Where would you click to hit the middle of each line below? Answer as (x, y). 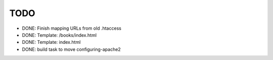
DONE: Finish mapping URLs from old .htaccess (72, 28)
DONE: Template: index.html (51, 42)
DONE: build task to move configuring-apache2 (71, 49)
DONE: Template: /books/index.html (59, 35)
